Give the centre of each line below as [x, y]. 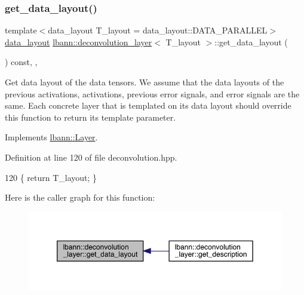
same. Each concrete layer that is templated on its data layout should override [148, 105]
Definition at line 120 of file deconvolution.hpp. [91, 157]
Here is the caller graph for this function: [80, 197]
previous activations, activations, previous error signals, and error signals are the [152, 93]
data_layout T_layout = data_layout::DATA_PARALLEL [158, 30]
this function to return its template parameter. [90, 117]
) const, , [21, 62]
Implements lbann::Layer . [51, 137]
